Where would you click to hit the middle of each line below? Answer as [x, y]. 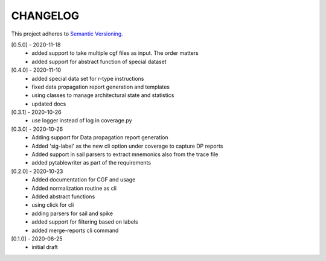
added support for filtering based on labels [85, 222]
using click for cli [53, 205]
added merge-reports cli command [75, 230]
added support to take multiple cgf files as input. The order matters [115, 53]
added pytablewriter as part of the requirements [91, 163]
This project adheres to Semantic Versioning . [67, 34]
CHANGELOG [45, 16]
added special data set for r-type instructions [88, 78]
